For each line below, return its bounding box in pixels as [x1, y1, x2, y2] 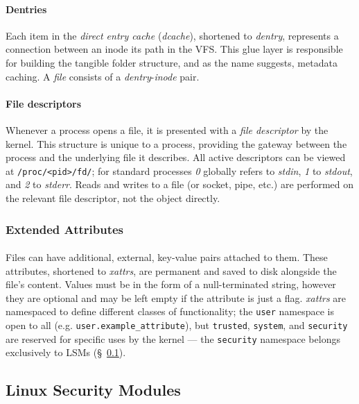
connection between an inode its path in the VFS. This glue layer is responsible [6, 42, 343, 56]
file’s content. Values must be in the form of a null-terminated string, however [6, 277, 336, 292]
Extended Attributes [6, 220, 124, 237]
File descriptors [6, 96, 81, 110]
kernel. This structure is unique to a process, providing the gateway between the [6, 136, 347, 151]
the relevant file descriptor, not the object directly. [6, 191, 220, 205]
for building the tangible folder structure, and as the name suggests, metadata [6, 55, 338, 69]
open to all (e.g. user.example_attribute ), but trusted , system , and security [6, 318, 348, 333]
